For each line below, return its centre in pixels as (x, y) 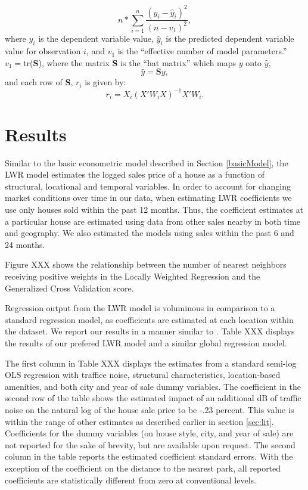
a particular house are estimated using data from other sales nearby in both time (153, 221)
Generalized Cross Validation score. (69, 288)
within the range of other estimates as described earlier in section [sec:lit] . (139, 421)
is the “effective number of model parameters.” (202, 51)
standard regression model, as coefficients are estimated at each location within (149, 319)
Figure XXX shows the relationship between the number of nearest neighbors (146, 264)
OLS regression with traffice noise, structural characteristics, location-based (143, 375)
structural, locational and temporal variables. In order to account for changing (148, 186)
